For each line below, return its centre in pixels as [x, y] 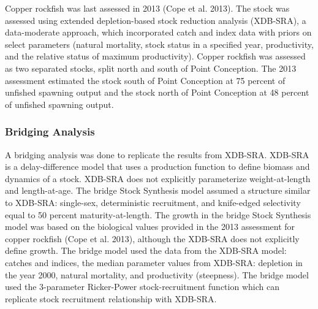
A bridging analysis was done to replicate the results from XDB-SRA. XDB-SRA [157, 154]
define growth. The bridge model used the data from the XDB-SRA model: [146, 250]
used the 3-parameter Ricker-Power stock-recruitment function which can [142, 287]
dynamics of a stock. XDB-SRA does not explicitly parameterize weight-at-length [158, 178]
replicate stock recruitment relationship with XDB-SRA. [111, 298]
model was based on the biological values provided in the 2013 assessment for [150, 227]
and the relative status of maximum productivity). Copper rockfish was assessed [155, 56]
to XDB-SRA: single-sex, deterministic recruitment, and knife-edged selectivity [153, 202]
